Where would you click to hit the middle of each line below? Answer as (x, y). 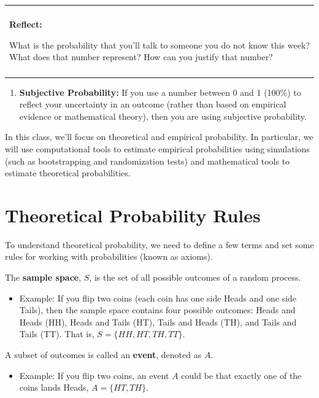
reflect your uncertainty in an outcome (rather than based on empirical (153, 104)
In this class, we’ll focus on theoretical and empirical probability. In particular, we (159, 137)
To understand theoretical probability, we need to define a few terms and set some (159, 244)
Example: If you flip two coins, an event (94, 375)
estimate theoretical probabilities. (68, 173)
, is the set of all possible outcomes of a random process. (195, 277)
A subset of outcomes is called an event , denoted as (103, 354)
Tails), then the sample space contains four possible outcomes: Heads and (157, 310)
